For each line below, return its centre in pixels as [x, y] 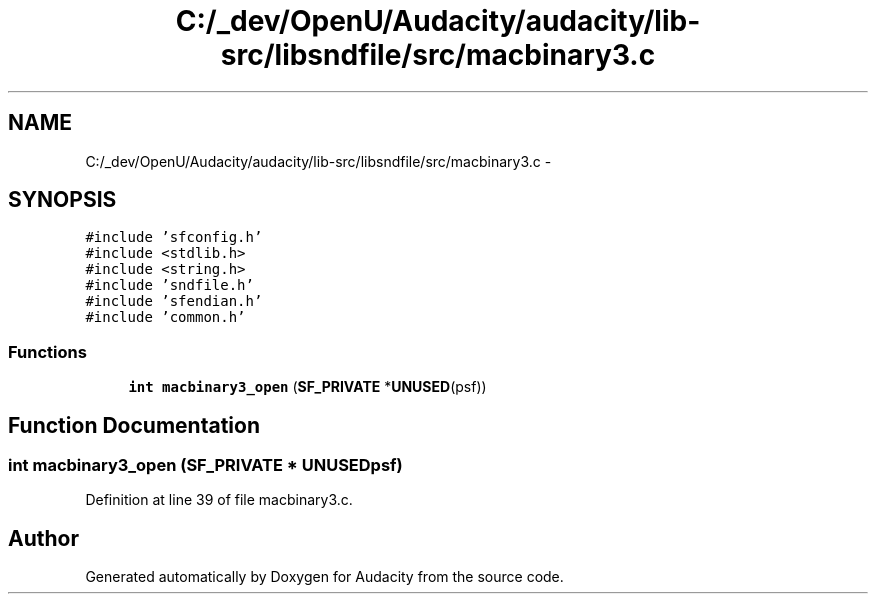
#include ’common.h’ [165, 317]
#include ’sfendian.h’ [174, 301]
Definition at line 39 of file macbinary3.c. [219, 500]
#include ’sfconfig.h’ [174, 237]
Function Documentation [134, 425]
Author [43, 538]
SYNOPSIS [62, 200]
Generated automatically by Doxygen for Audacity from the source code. [324, 577]
